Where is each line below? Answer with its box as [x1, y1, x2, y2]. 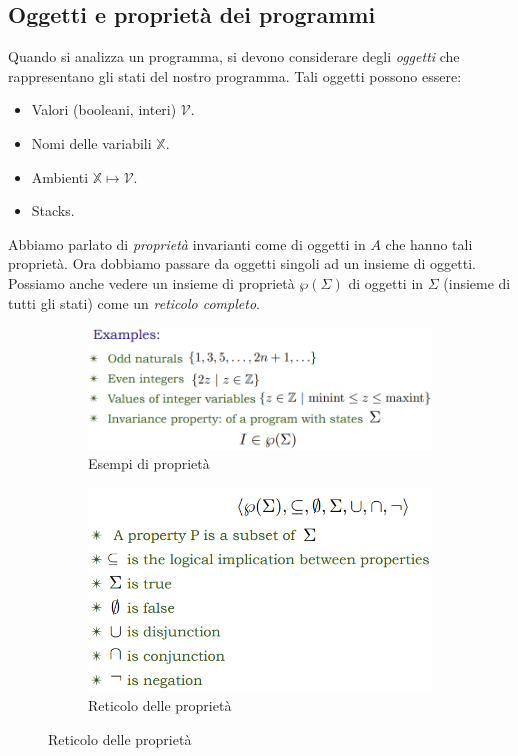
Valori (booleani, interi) [31, 99, 177, 120]
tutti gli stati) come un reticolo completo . [8, 292, 260, 313]
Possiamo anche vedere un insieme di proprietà [8, 272, 295, 293]
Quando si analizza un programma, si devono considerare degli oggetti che [8, 46, 460, 67]
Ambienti [31, 166, 89, 187]
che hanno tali [385, 233, 473, 254]
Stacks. [31, 200, 75, 221]
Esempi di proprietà [88, 453, 210, 474]
